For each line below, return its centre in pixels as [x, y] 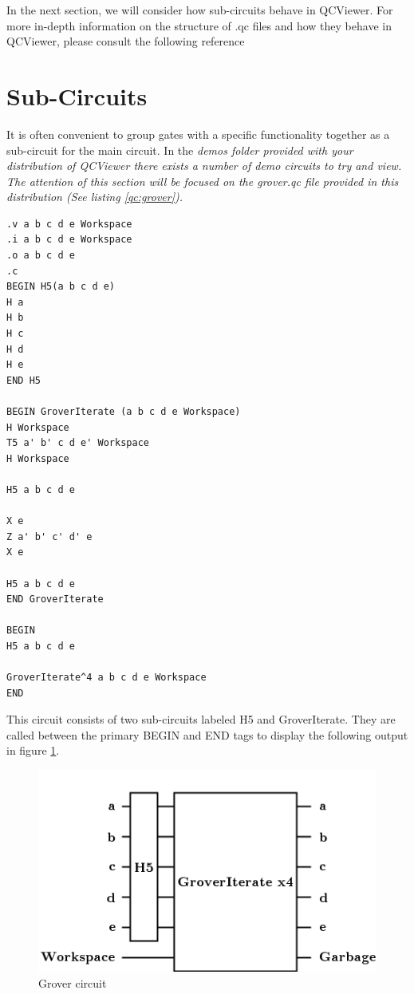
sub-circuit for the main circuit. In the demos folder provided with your [180, 150]
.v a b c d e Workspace [69, 224]
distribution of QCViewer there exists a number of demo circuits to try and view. [204, 166]
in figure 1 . [33, 750]
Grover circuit [73, 982]
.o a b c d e [41, 256]
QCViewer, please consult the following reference [126, 41]
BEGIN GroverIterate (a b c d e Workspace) [124, 412]
